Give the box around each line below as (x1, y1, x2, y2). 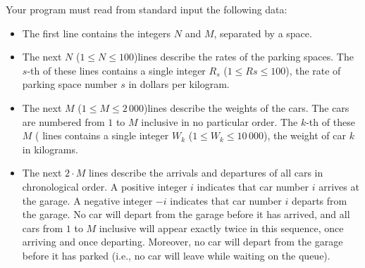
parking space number (22, 77, 118, 91)
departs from (291, 193, 347, 208)
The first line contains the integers (22, 25, 171, 40)
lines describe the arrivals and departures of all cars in (88, 165, 323, 180)
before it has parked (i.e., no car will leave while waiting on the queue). (22, 248, 330, 262)
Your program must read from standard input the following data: (6, 2, 287, 16)
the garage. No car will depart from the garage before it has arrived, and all (22, 207, 350, 222)
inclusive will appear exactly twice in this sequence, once (99, 220, 344, 235)
